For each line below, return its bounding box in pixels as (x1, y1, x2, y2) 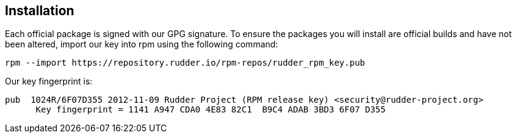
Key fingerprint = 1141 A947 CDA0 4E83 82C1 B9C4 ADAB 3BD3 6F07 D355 (35, 105, 386, 115)
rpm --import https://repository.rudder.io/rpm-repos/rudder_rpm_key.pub (5, 58, 366, 68)
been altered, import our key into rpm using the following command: (5, 39, 278, 50)
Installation (5, 3, 74, 18)
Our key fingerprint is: (5, 76, 93, 87)
